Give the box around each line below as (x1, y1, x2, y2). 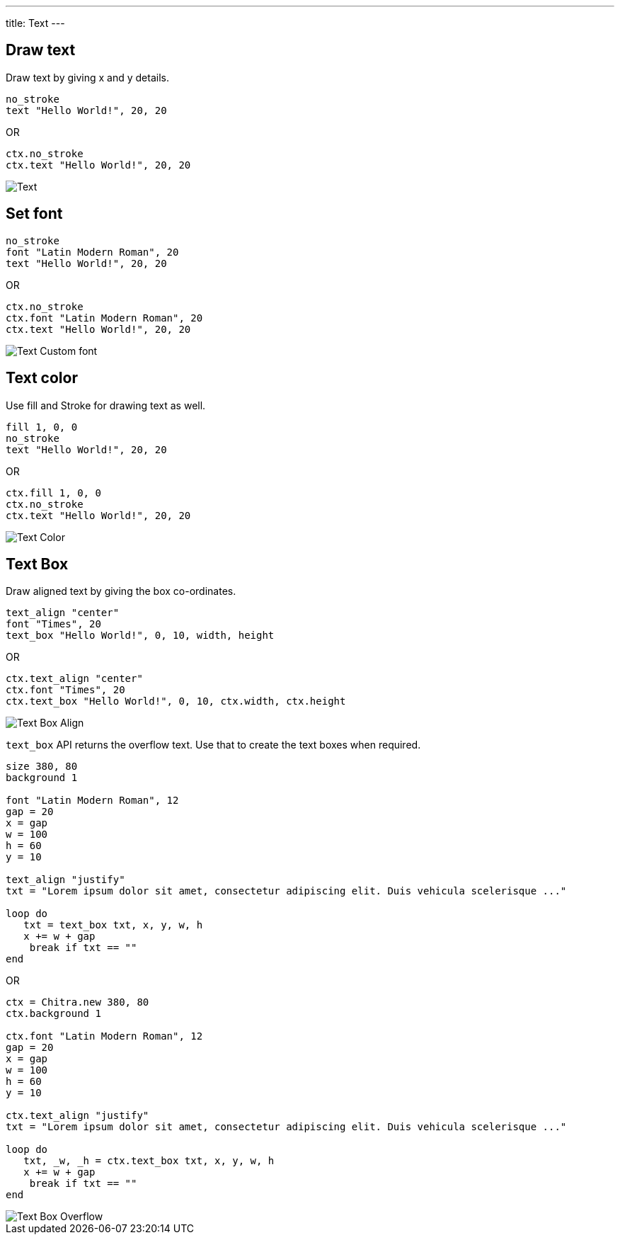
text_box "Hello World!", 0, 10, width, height (6, 630, 275, 642)
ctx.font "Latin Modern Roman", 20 (6, 312, 203, 324)
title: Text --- (6, 17, 65, 29)
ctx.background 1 (6, 1008, 101, 1020)
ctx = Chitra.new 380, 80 (6, 996, 149, 1008)
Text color (6, 369, 78, 387)
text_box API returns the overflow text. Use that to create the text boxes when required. (6, 739, 421, 751)
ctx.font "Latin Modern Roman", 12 (6, 1030, 203, 1042)
